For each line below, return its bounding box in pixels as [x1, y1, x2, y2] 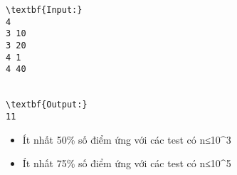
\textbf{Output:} [6, 100, 88, 110]
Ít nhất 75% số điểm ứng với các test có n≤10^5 [22, 156, 231, 171]
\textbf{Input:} [6, 5, 83, 15]
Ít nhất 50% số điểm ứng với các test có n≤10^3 [22, 132, 231, 147]
